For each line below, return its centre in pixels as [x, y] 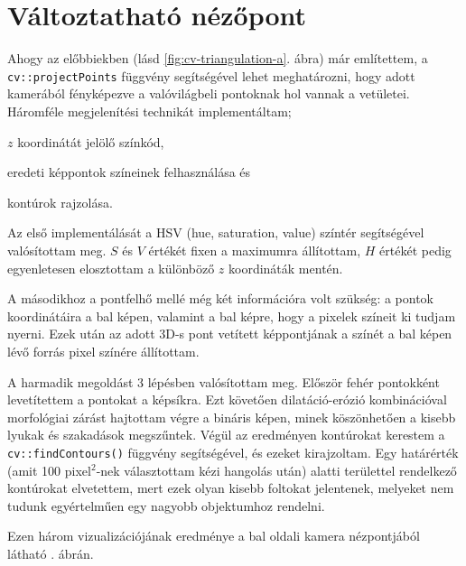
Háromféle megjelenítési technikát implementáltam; [149, 111]
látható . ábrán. [51, 553]
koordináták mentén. [286, 268]
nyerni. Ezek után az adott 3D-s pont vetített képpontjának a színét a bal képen [230, 334]
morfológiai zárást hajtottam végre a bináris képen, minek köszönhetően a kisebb [232, 417]
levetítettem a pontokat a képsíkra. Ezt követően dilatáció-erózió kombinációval [227, 399]
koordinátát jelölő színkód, [91, 141]
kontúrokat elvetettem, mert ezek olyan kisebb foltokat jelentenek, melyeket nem [231, 488]
